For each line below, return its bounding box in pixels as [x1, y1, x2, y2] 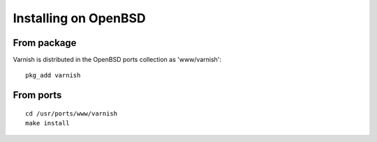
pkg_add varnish [25, 72, 81, 79]
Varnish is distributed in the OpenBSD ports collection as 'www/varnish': [13, 56, 222, 64]
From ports [13, 89, 62, 101]
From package [13, 37, 77, 49]
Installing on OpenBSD [13, 10, 146, 26]
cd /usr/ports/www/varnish [25, 109, 118, 118]
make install [25, 119, 70, 127]
